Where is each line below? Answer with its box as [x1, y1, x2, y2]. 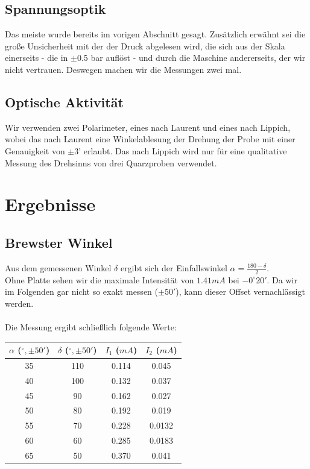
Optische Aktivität [5, 92, 124, 111]
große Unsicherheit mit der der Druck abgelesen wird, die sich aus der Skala [5, 39, 285, 52]
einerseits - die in [5, 51, 68, 64]
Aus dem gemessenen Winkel [5, 261, 112, 274]
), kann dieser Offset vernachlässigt [176, 285, 305, 298]
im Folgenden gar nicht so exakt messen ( [5, 285, 158, 298]
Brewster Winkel [5, 233, 113, 251]
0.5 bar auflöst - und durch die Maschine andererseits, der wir [77, 51, 306, 64]
